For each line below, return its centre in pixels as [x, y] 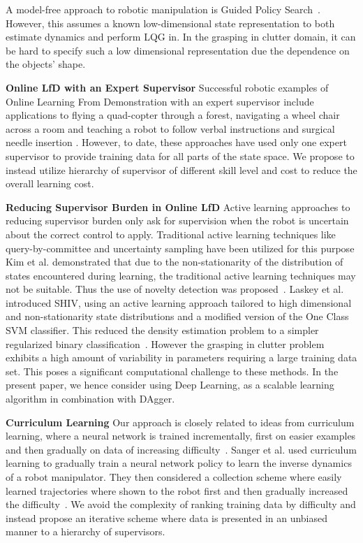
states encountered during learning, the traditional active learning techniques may [181, 275]
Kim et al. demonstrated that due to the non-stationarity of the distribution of [175, 262]
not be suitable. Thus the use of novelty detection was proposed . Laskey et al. [175, 289]
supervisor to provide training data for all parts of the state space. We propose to [180, 155]
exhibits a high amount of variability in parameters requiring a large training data [181, 357]
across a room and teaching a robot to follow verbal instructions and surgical [170, 128]
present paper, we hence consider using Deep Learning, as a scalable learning [170, 385]
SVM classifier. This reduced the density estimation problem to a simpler [162, 330]
